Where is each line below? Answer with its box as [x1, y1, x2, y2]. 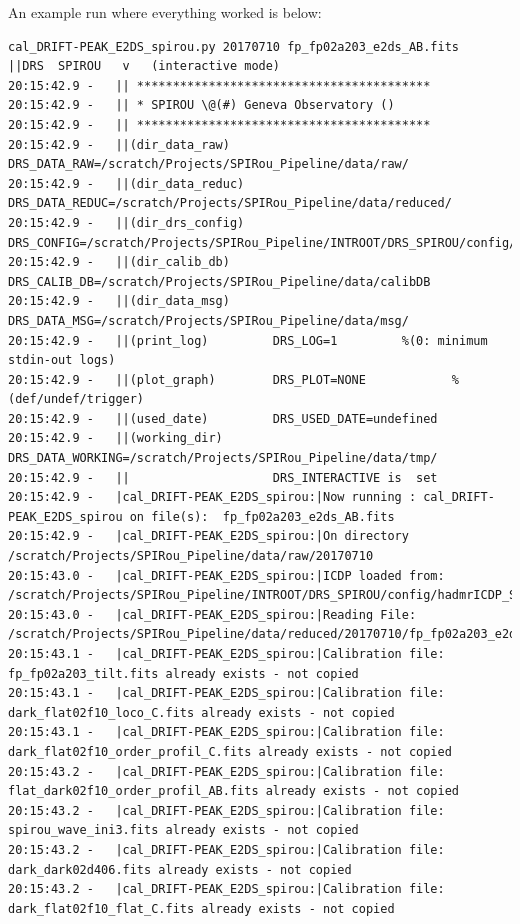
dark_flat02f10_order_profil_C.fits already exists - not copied [8, 744, 452, 759]
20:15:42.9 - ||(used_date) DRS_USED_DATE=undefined [8, 411, 438, 426]
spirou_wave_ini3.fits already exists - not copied [8, 823, 359, 838]
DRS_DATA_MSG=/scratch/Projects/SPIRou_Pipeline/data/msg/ [8, 313, 409, 328]
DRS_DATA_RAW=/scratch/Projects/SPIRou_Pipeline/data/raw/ [8, 157, 409, 172]
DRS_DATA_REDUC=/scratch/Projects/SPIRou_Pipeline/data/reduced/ [8, 196, 452, 211]
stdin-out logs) [8, 353, 116, 368]
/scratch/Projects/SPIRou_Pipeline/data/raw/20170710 [8, 549, 374, 564]
